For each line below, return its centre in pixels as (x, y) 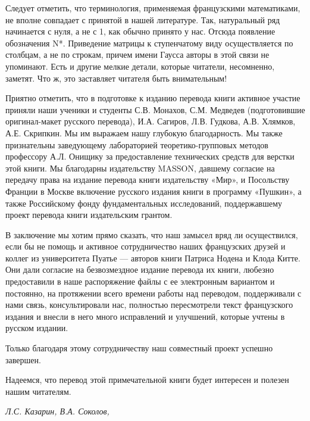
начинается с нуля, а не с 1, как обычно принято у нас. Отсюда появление (140, 31)
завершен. (23, 359)
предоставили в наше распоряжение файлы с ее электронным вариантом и (140, 281)
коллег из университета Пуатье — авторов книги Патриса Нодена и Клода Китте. (153, 258)
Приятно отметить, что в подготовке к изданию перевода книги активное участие (153, 98)
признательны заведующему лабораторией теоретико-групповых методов (137, 144)
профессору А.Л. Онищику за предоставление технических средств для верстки (150, 156)
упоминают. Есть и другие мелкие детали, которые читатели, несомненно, (140, 66)
